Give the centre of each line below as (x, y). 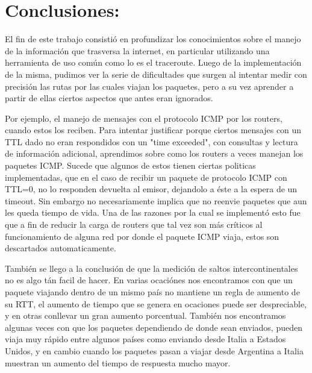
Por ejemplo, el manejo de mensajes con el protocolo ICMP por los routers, (144, 118)
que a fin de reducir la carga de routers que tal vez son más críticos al (134, 224)
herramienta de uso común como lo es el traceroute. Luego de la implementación (153, 62)
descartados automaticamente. (61, 248)
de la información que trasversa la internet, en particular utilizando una (137, 50)
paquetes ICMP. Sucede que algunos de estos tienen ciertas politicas (130, 165)
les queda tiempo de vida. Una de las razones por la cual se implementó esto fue (153, 212)
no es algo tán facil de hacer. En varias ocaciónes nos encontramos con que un (149, 280)
